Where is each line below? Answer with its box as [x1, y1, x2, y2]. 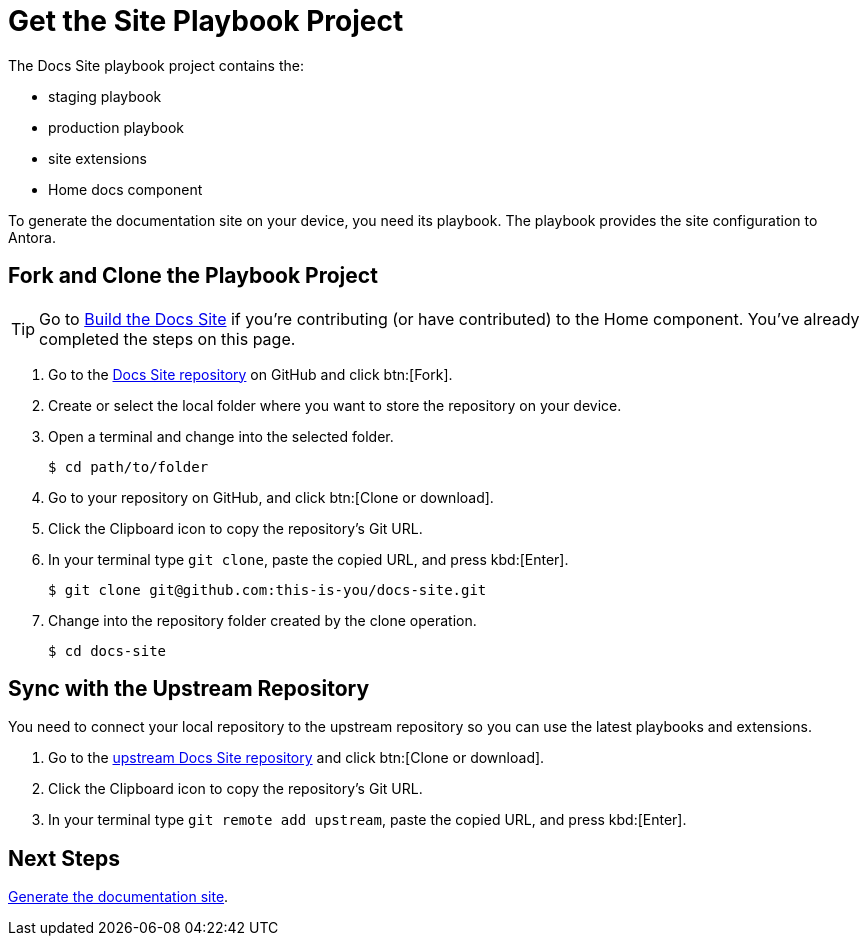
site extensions [48, 149, 147, 167]
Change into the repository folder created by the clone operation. [48, 611, 477, 629]
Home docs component [48, 180, 203, 198]
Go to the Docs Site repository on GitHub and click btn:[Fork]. [48, 365, 453, 383]
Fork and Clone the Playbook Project [8, 263, 378, 289]
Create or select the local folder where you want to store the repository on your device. [48, 396, 622, 414]
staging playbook [48, 87, 162, 105]
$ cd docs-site [48, 642, 167, 659]
